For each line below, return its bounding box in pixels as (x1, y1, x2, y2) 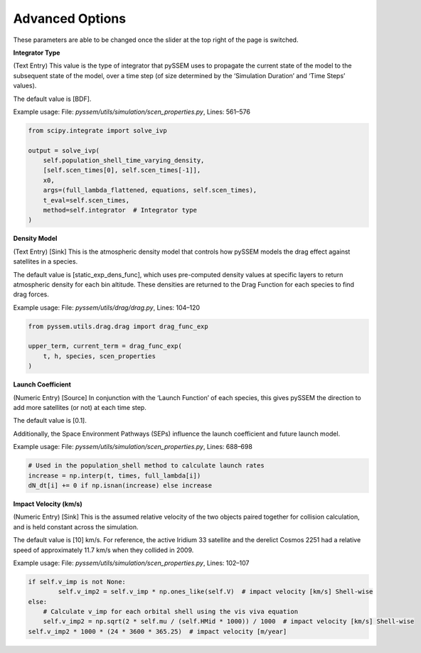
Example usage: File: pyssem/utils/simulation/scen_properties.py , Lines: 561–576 (13, 107, 250, 116)
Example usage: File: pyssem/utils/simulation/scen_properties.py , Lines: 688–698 (13, 443, 252, 451)
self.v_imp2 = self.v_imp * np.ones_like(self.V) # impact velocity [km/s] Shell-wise (58, 588, 373, 596)
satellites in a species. (13, 257, 78, 266)
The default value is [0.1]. (13, 416, 87, 425)
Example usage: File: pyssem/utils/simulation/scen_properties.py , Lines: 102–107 (13, 558, 250, 567)
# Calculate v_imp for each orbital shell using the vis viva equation (43, 608, 299, 616)
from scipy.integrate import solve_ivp (28, 126, 167, 134)
